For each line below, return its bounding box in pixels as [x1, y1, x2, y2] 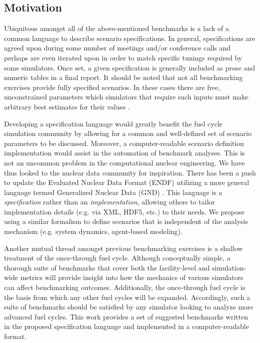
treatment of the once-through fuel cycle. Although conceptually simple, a [4, 252, 230, 263]
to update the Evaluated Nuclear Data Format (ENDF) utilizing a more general [4, 177, 249, 187]
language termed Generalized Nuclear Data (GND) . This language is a [4, 186, 222, 197]
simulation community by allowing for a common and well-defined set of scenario [4, 128, 251, 138]
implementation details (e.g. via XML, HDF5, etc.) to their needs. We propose [4, 206, 244, 216]
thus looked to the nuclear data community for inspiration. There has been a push [4, 167, 256, 177]
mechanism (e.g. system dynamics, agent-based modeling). [4, 226, 182, 236]
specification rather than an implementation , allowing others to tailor [4, 196, 215, 207]
